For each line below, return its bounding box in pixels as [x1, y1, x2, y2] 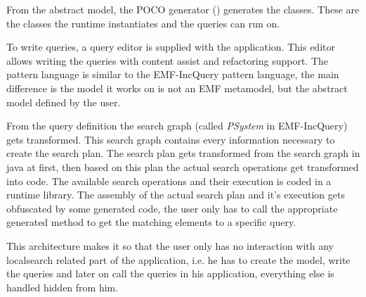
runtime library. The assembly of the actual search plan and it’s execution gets [6, 187, 345, 202]
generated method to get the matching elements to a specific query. [6, 215, 296, 229]
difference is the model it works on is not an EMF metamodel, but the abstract [6, 80, 348, 95]
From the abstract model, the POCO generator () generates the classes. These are [6, 2, 360, 16]
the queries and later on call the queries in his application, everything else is [6, 266, 334, 281]
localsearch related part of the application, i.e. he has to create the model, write [6, 252, 351, 267]
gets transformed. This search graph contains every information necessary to [6, 132, 335, 146]
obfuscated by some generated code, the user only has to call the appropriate [6, 201, 338, 215]
